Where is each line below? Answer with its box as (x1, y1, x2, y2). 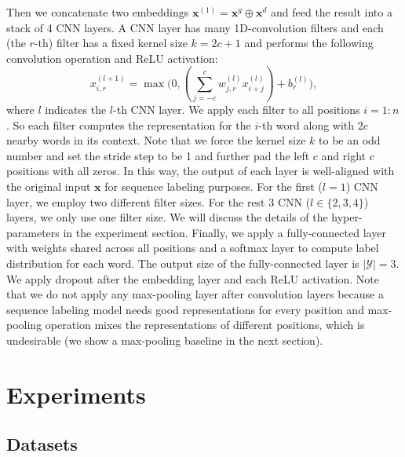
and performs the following (244, 35, 374, 51)
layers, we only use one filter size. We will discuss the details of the (6, 209, 328, 225)
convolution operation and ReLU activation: (6, 49, 218, 66)
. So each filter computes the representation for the (6, 116, 251, 133)
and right (321, 147, 367, 163)
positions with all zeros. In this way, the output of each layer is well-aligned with (6, 163, 395, 179)
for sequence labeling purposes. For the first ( (104, 178, 323, 195)
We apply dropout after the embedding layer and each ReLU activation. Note (6, 270, 379, 287)
